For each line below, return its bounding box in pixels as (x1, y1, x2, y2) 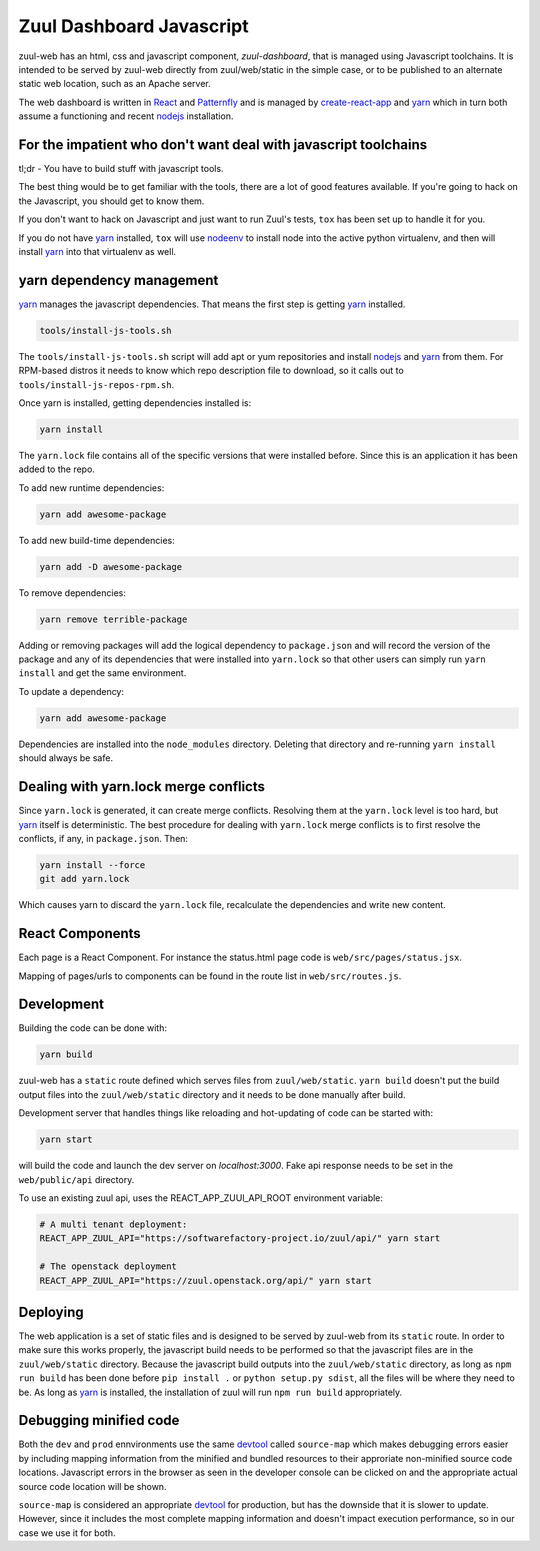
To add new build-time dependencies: (18, 534, 175, 546)
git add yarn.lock (39, 873, 130, 885)
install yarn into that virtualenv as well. (18, 245, 177, 257)
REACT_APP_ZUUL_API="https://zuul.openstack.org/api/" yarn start (39, 1275, 372, 1286)
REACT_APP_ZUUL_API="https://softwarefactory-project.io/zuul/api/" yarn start (39, 1233, 441, 1244)
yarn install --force (39, 859, 146, 870)
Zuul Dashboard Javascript (18, 15, 249, 37)
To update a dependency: (18, 685, 125, 697)
